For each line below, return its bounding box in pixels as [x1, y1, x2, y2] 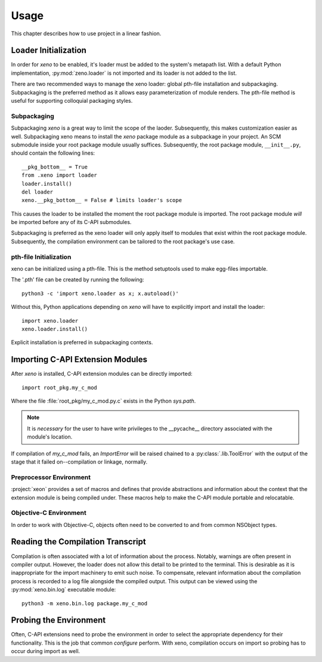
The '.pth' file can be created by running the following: [11, 276, 144, 283]
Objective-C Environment [11, 508, 86, 517]
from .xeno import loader [21, 172, 98, 179]
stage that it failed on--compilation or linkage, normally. [11, 458, 148, 465]
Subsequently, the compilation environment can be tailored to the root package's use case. [11, 238, 235, 245]
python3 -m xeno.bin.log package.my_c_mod [21, 600, 148, 606]
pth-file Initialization [11, 253, 72, 261]
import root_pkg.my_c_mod [21, 384, 98, 391]
